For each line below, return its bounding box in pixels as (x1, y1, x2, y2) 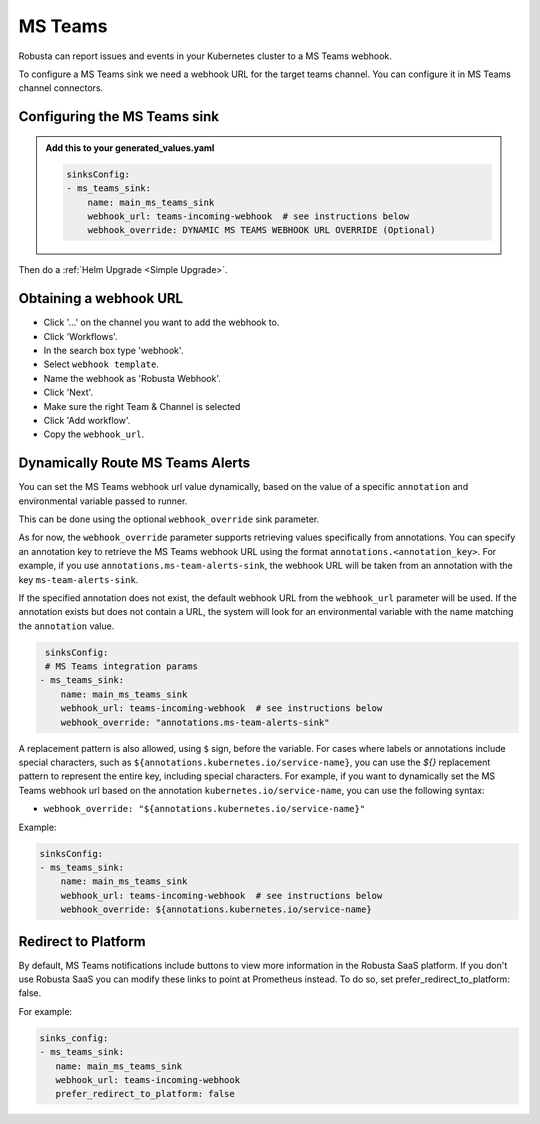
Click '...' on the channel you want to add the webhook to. (43, 316, 280, 329)
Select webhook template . (43, 358, 160, 370)
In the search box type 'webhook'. (43, 344, 184, 356)
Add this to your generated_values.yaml (45, 141, 215, 154)
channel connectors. (18, 82, 104, 94)
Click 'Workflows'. (43, 330, 119, 342)
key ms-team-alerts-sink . (18, 573, 139, 585)
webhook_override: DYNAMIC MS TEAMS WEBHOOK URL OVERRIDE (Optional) (87, 225, 436, 236)
